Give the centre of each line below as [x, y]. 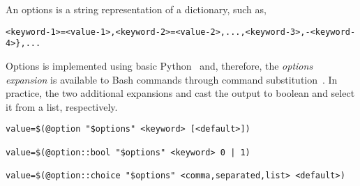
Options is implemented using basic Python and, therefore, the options [159, 65]
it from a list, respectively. [62, 106]
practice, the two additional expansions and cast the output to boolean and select [180, 93]
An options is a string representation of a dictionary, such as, [136, 9]
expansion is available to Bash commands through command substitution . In [172, 79]
